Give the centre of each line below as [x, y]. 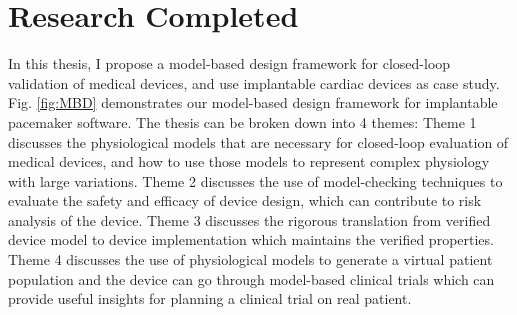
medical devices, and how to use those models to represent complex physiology [249, 161]
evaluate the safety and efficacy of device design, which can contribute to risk [245, 200]
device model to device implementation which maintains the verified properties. [251, 239]
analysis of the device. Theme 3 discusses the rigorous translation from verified [249, 219]
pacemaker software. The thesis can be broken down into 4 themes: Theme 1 [242, 121]
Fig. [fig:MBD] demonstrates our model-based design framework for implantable [253, 102]
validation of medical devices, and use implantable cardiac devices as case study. [254, 82]
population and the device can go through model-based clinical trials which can [251, 278]
